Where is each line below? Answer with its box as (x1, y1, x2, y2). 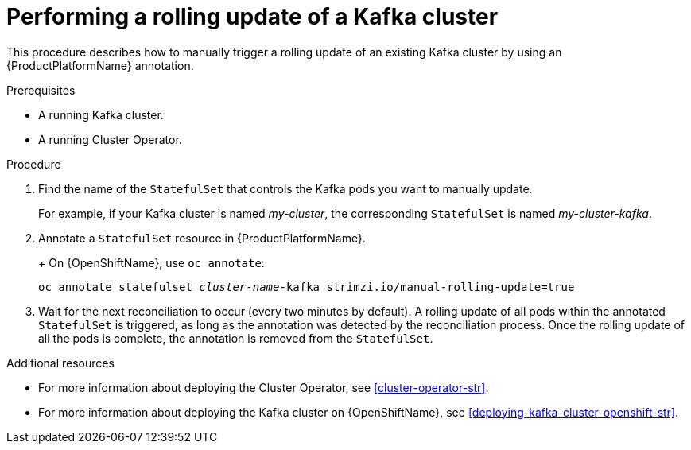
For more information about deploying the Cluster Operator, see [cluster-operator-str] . (38, 380, 489, 394)
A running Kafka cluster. (38, 107, 164, 122)
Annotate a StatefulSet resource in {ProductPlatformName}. (38, 231, 366, 245)
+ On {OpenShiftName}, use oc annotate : (38, 255, 265, 270)
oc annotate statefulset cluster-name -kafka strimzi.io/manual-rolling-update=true (38, 280, 575, 293)
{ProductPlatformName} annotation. (6, 58, 194, 72)
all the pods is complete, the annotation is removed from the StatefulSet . (38, 331, 433, 345)
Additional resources (6, 355, 115, 370)
